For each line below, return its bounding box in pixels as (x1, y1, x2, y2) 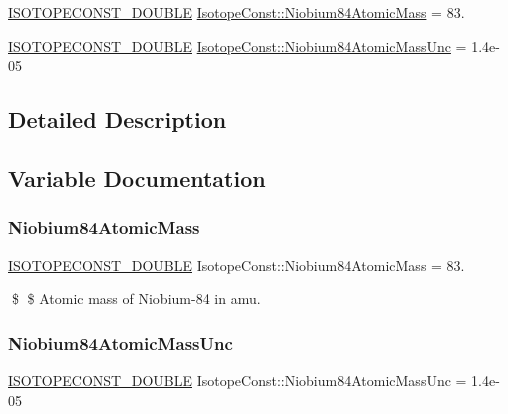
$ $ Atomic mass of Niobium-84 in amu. (11, 288, 261, 309)
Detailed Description (8, 104, 227, 135)
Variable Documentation (8, 162, 266, 193)
